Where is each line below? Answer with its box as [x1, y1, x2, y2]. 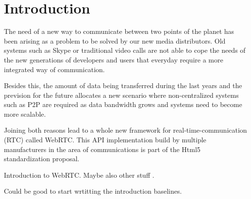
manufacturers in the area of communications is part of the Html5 [4, 144, 201, 154]
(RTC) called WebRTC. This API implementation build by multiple [4, 135, 206, 145]
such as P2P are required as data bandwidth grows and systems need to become [4, 99, 242, 109]
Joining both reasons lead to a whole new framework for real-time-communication [4, 125, 247, 135]
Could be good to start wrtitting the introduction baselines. [4, 186, 182, 196]
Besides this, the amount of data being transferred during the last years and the [4, 80, 242, 91]
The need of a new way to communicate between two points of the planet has [4, 26, 234, 36]
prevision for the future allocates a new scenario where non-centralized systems [4, 90, 239, 100]
